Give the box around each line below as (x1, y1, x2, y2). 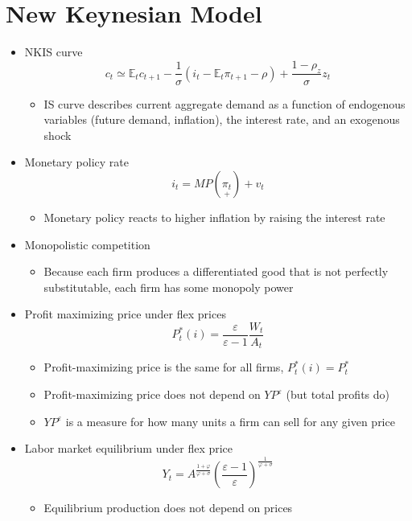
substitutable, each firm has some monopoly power (43, 278, 294, 295)
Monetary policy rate (24, 154, 130, 170)
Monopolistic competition (24, 236, 150, 252)
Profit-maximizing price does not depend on (43, 386, 261, 402)
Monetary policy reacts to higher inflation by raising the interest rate (43, 208, 385, 225)
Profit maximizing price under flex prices (24, 306, 226, 322)
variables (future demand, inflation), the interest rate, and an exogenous (43, 111, 400, 128)
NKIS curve (24, 43, 83, 60)
